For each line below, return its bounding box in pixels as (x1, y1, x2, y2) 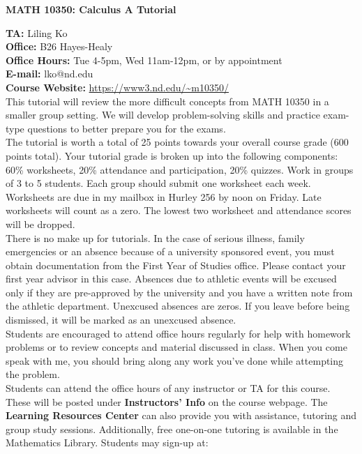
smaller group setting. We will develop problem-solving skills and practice (6, 107, 320, 122)
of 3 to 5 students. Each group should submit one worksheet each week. (6, 176, 311, 190)
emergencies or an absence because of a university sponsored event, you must (6, 244, 335, 259)
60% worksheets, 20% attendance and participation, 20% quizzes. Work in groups (6, 162, 354, 176)
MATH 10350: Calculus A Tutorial (6, 2, 176, 16)
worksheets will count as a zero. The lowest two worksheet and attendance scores (6, 203, 352, 218)
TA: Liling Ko (6, 25, 68, 40)
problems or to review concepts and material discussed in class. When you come (6, 340, 347, 354)
